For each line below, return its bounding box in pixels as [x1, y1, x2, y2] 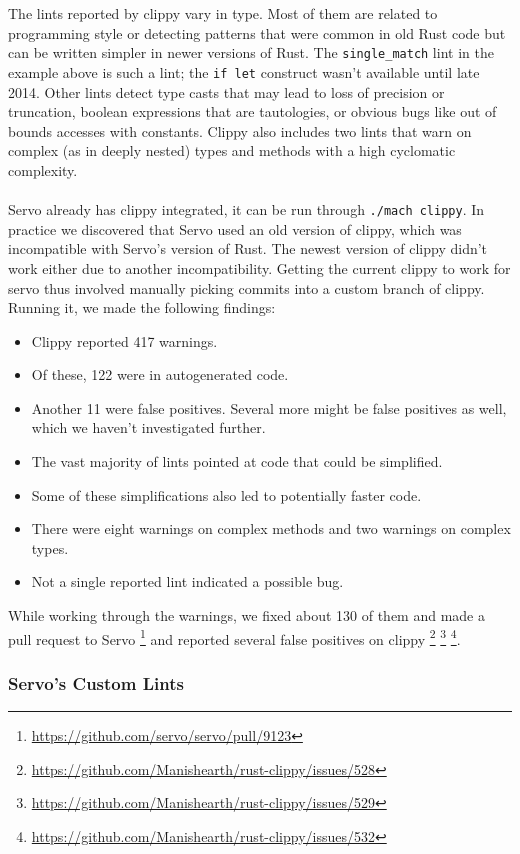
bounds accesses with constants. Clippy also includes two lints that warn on [8, 120, 472, 141]
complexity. [8, 159, 78, 180]
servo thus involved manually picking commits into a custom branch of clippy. [8, 277, 485, 298]
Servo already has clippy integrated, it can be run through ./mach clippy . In [8, 199, 485, 220]
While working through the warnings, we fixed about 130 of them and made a [8, 605, 485, 626]
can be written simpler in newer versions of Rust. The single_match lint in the [8, 42, 494, 63]
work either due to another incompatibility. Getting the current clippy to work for [8, 257, 511, 278]
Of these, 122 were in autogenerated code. [31, 364, 289, 385]
